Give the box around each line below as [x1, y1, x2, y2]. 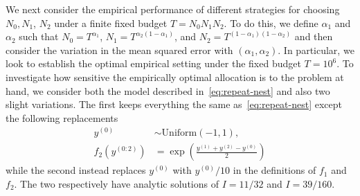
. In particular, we [278, 42, 354, 57]
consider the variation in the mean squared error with [6, 42, 233, 57]
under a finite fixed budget [54, 15, 168, 30]
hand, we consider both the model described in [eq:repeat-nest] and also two [6, 83, 330, 98]
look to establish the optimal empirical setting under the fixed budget [6, 56, 301, 71]
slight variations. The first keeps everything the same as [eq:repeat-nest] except [6, 97, 342, 112]
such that [19, 29, 59, 44]
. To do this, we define [224, 15, 318, 30]
